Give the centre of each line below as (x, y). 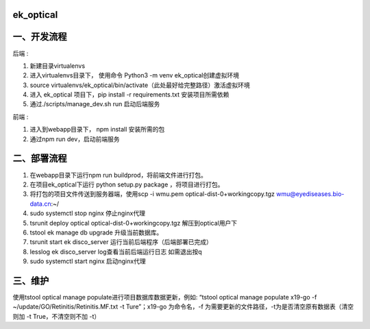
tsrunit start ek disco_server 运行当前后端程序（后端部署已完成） (121, 242)
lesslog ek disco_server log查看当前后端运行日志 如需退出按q (116, 252)
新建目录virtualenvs (58, 66)
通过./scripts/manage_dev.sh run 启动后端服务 (95, 104)
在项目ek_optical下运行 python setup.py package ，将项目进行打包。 (127, 184)
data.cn (40, 204)
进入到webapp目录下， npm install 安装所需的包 (97, 130)
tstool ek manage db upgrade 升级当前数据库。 (96, 232)
